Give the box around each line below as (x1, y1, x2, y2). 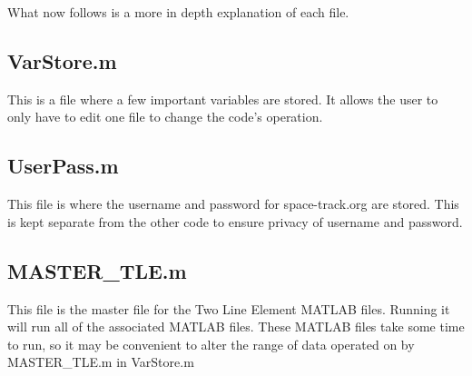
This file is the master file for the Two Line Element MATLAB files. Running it (7, 299, 450, 318)
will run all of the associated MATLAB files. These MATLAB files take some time (7, 317, 465, 336)
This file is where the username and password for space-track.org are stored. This (7, 194, 459, 213)
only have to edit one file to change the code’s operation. (7, 107, 323, 126)
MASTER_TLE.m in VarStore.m (7, 352, 194, 371)
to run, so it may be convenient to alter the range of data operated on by (7, 334, 415, 353)
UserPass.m (7, 152, 119, 180)
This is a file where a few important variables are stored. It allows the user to (7, 89, 438, 108)
